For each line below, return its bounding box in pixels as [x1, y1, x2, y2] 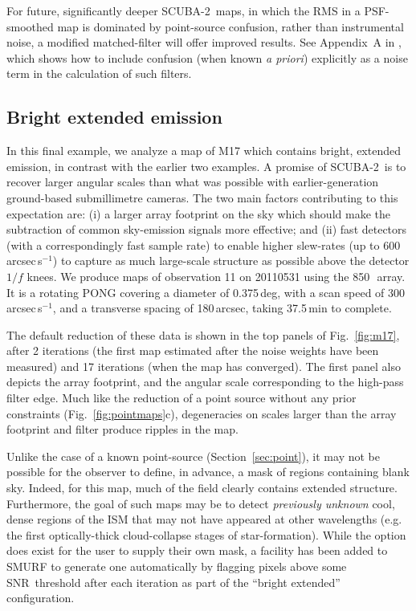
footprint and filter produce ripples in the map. [6, 421, 239, 438]
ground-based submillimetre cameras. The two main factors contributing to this [6, 189, 398, 206]
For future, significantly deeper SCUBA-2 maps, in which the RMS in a [6, 2, 361, 18]
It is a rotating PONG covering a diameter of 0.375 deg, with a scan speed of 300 [6, 283, 406, 300]
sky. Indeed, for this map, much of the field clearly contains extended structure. [6, 479, 398, 496]
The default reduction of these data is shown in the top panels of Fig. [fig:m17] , [6, 326, 400, 343]
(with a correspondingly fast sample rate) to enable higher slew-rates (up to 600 [6, 236, 401, 253]
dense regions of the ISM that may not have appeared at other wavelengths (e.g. [6, 511, 402, 527]
